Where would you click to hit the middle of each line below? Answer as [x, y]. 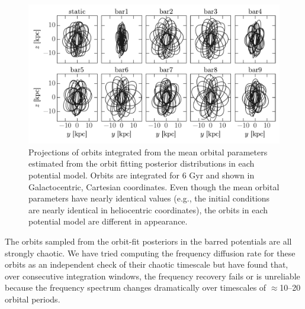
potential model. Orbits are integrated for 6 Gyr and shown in [142, 175]
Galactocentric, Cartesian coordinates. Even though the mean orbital [154, 186]
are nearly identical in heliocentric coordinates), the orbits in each [148, 209]
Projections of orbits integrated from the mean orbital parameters [148, 152]
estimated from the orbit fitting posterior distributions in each [142, 163]
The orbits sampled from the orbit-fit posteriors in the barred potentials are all [148, 241]
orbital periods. [33, 299]
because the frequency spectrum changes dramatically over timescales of [136, 287]
